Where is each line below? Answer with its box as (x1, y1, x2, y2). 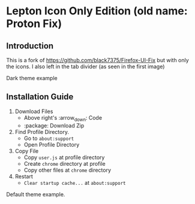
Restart (14, 172, 33, 180)
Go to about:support (23, 135, 74, 142)
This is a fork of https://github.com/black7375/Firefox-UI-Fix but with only (6, 57, 189, 63)
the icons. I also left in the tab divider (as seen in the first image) (6, 63, 165, 70)
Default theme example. (6, 190, 65, 198)
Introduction (6, 41, 54, 51)
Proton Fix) (6, 17, 62, 31)
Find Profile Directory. (14, 128, 69, 135)
